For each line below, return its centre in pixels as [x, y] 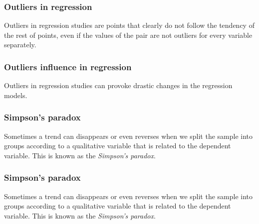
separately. [20, 45]
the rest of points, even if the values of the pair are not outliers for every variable [128, 35]
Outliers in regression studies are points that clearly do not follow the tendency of [129, 25]
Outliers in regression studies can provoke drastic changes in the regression [118, 85]
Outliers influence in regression [68, 66]
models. [16, 95]
